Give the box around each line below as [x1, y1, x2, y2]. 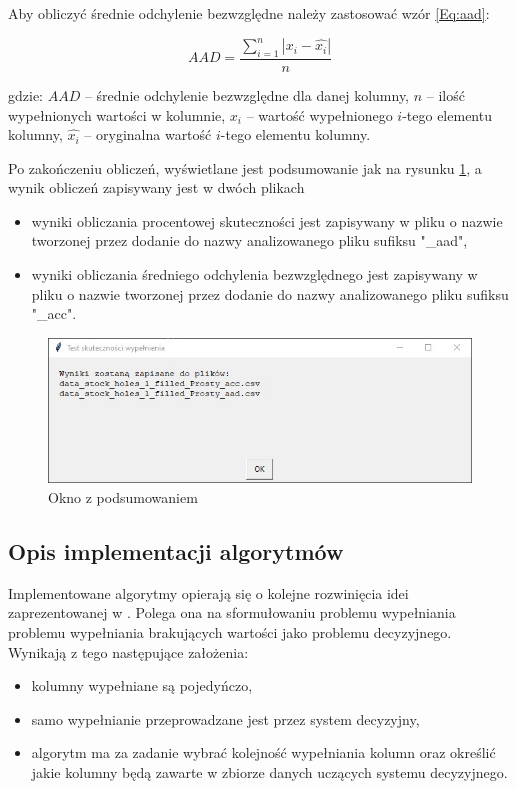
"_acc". [31, 303, 77, 324]
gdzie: [8, 84, 43, 105]
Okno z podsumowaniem [48, 486, 198, 507]
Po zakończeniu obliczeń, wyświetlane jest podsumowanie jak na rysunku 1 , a [8, 157, 482, 178]
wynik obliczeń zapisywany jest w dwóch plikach [8, 177, 305, 198]
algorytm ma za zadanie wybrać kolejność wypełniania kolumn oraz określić [31, 742, 496, 763]
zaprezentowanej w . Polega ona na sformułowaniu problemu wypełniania [8, 602, 456, 623]
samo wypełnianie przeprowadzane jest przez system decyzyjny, [31, 708, 420, 729]
